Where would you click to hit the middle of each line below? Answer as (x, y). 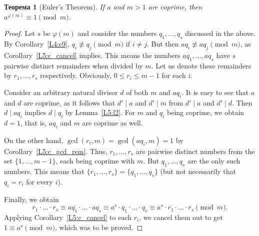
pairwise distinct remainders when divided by (73, 65)
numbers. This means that (44, 171)
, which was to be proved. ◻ (99, 227)
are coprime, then (175, 6)
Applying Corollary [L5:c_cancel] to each (68, 217)
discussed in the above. (220, 33)
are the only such (214, 161)
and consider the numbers (117, 33)
